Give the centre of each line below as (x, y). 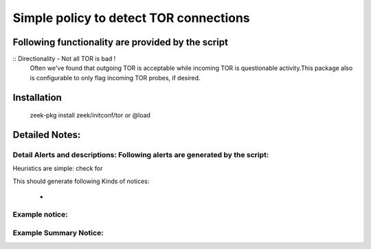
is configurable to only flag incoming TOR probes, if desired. (115, 78)
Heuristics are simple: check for (58, 169)
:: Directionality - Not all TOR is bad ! (64, 59)
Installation (37, 97)
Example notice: (40, 214)
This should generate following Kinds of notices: (81, 181)
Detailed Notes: (47, 135)
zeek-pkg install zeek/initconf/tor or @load (90, 115)
